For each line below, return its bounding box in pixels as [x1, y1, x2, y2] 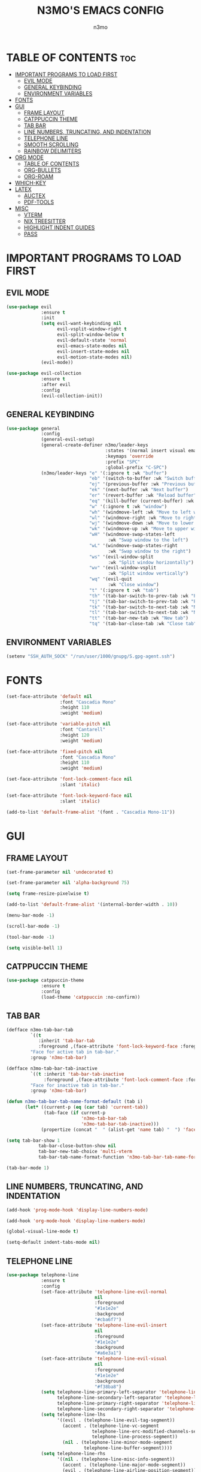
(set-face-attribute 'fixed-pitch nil [6, 748, 103, 754]
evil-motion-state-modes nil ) [57, 354, 133, 360]
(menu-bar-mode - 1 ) [6, 912, 55, 918]
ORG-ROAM [23, 172, 54, 180]
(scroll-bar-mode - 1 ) [6, 923, 60, 929]
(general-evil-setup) [41, 437, 95, 443]
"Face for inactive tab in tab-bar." [30, 1082, 124, 1088]
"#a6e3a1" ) [95, 1350, 121, 1356]
